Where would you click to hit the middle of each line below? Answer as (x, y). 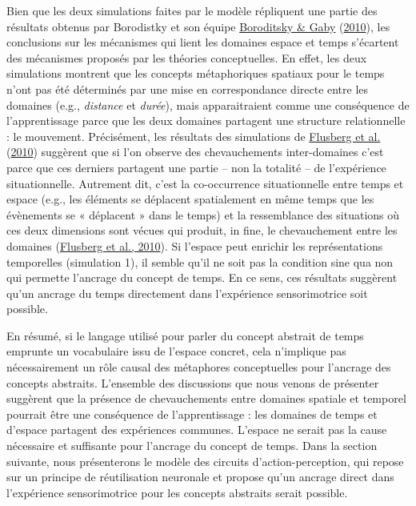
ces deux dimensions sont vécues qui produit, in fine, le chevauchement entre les (202, 230)
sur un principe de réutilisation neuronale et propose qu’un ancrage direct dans (200, 477)
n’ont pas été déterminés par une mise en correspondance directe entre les (188, 88)
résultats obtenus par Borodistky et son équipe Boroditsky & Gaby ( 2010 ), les (198, 26)
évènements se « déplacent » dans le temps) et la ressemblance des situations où (203, 214)
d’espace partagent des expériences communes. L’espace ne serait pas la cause (197, 430)
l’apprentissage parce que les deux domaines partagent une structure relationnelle (206, 120)
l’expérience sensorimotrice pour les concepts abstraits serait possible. (177, 492)
